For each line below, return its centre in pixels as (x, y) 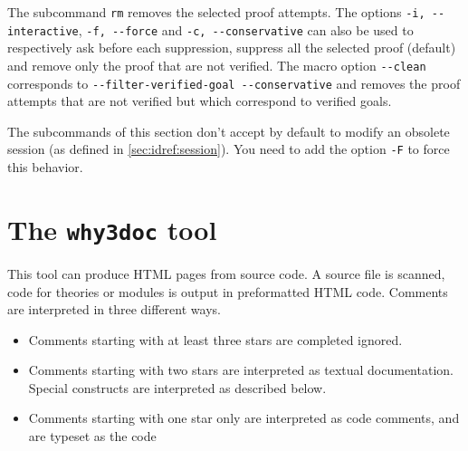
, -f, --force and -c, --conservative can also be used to (246, 29)
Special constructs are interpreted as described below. (177, 387)
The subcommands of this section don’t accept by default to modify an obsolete (229, 131)
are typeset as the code (92, 436)
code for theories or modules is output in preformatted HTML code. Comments (228, 291)
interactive (43, 31)
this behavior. (45, 167)
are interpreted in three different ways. (114, 309)
